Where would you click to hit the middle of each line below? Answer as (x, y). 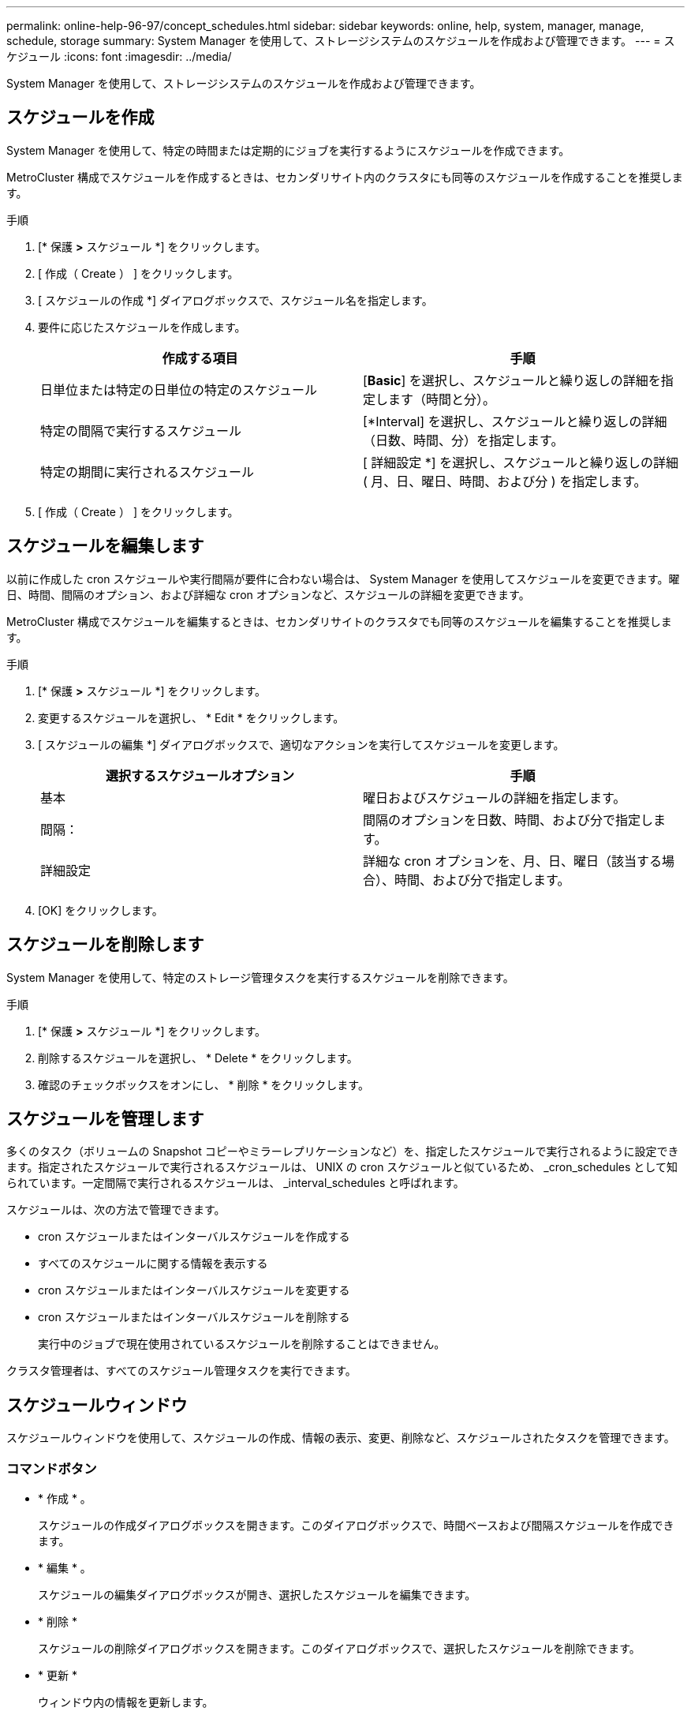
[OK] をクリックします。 (101, 910)
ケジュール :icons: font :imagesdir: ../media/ (119, 56)
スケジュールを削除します (105, 945)
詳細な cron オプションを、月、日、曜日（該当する (512, 861)
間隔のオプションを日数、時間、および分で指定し (508, 820)
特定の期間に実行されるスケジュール (147, 472)
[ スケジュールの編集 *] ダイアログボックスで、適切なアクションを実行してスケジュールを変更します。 (301, 744)
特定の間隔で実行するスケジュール (141, 431)
